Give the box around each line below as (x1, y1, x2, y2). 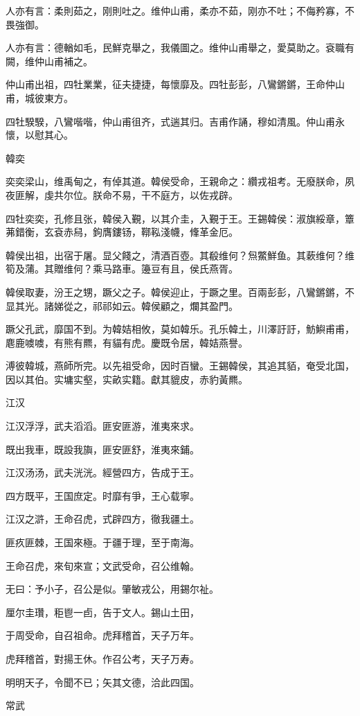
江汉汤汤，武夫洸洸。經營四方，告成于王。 (6, 465, 199, 480)
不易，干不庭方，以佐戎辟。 (111, 187, 238, 202)
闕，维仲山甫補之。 (6, 53, 93, 68)
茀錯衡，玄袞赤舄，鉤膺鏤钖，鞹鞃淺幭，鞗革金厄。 (6, 225, 238, 239)
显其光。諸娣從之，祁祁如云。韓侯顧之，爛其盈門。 (6, 298, 238, 313)
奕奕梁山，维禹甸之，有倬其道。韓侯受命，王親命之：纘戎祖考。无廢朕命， (6, 174, 345, 189)
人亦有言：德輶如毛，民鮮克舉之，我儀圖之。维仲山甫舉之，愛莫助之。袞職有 (6, 40, 354, 55)
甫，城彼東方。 (6, 90, 73, 105)
